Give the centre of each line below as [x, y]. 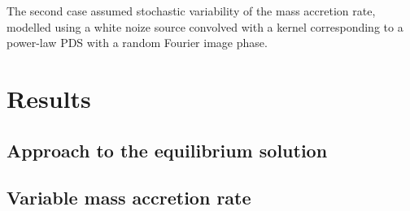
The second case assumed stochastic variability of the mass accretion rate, [191, 11]
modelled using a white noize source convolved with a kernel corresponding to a [205, 26]
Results [49, 98]
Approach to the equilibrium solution [167, 150]
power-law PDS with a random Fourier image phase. [137, 43]
